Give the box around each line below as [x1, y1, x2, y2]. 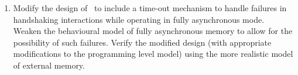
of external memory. [13, 59, 85, 71]
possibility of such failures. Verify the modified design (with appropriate [13, 36, 272, 48]
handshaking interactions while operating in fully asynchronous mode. [13, 13, 265, 25]
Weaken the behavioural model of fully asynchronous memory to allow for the [13, 25, 293, 37]
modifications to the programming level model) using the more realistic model [13, 47, 293, 60]
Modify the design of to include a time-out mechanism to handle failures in [13, 2, 287, 13]
